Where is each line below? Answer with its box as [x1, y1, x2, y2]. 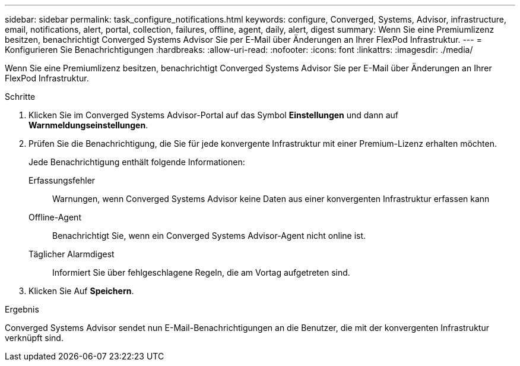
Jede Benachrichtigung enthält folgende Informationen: [28, 157, 245, 167]
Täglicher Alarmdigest [28, 249, 115, 259]
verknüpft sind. [5, 333, 64, 343]
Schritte [5, 91, 36, 102]
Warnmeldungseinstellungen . [28, 120, 148, 130]
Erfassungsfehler [28, 175, 96, 185]
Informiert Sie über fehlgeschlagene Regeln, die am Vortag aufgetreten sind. [52, 267, 350, 277]
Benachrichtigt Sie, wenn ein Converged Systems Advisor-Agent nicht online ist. [52, 231, 366, 241]
